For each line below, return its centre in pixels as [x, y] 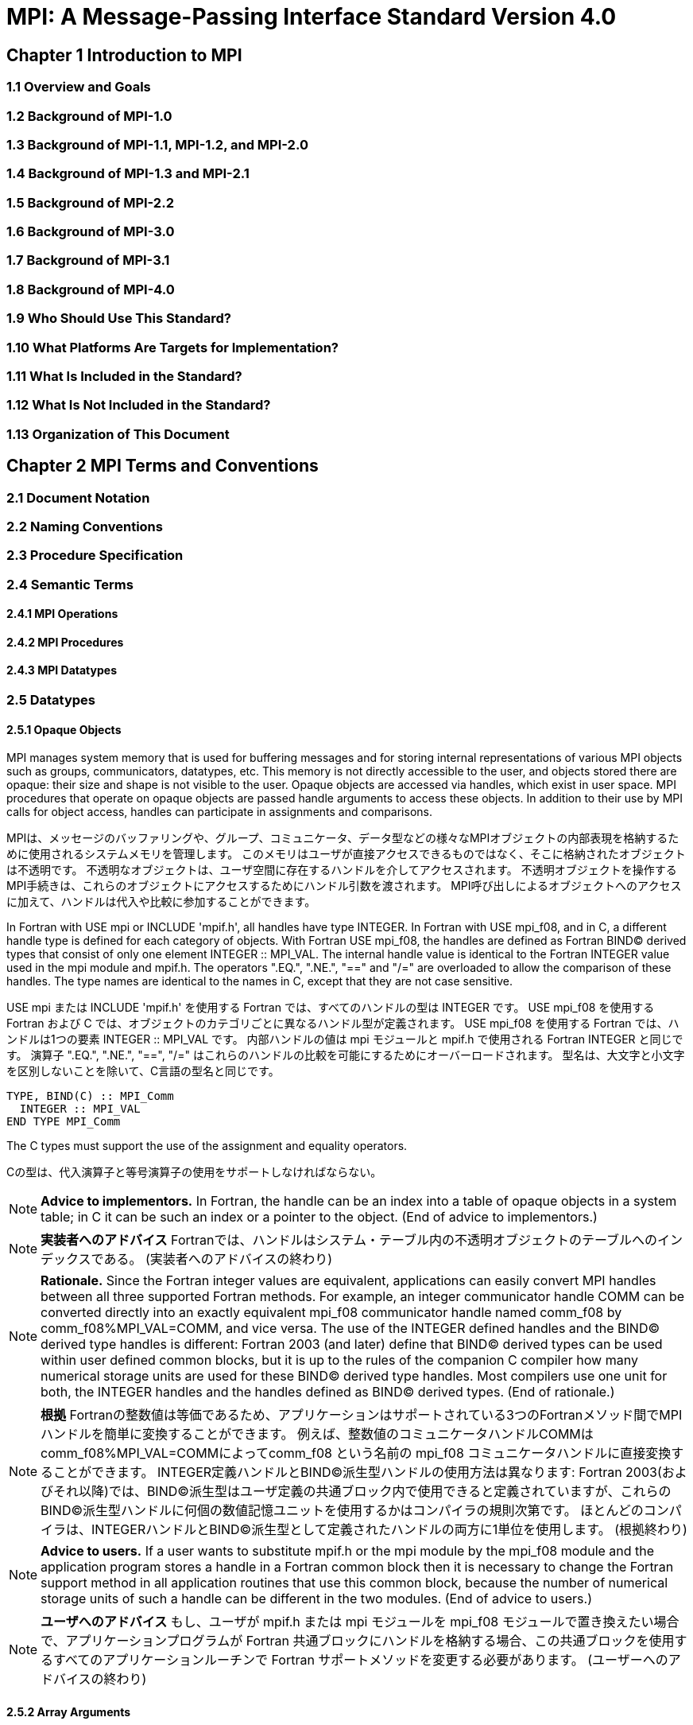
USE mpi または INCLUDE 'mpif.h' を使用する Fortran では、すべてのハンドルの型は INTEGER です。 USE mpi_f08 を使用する [331, 1008]
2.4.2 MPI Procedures [65, 642]
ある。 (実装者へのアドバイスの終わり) [218, 1259]
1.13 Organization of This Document [118, 434]
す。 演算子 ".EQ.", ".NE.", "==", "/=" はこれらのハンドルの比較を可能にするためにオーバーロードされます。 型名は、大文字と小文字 [346, 1055]
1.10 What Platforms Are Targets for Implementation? [172, 347]
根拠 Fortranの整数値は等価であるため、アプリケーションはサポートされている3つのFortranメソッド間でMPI [362, 1415]
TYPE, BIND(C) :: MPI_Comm [90, 1096]
